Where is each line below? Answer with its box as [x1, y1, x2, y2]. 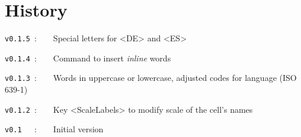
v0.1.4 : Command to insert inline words [5, 51, 171, 64]
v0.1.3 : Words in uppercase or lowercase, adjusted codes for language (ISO [5, 71, 297, 84]
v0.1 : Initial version [5, 123, 104, 135]
